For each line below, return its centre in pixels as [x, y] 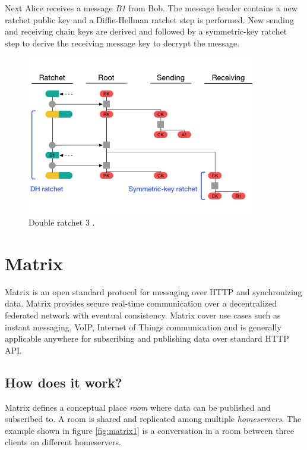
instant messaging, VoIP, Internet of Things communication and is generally [143, 326]
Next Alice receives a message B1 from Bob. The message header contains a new [151, 8]
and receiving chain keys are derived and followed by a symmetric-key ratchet [146, 31]
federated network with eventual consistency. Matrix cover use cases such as [143, 315]
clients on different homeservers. [63, 442]
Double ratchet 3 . [62, 222]
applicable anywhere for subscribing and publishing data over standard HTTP [147, 338]
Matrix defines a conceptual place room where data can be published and [138, 407]
